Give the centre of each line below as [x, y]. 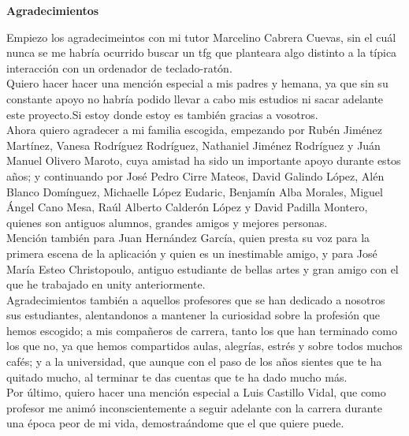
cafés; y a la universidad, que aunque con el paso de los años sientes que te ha [194, 361]
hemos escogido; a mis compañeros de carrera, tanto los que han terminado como [202, 330]
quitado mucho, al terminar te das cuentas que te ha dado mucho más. [177, 376]
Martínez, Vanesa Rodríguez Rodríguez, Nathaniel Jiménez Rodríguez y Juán [193, 145]
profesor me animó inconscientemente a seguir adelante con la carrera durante [194, 407]
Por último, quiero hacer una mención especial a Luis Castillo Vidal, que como [196, 392]
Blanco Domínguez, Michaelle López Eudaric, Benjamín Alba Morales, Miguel [195, 191]
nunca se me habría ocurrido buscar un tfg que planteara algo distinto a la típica [202, 52]
